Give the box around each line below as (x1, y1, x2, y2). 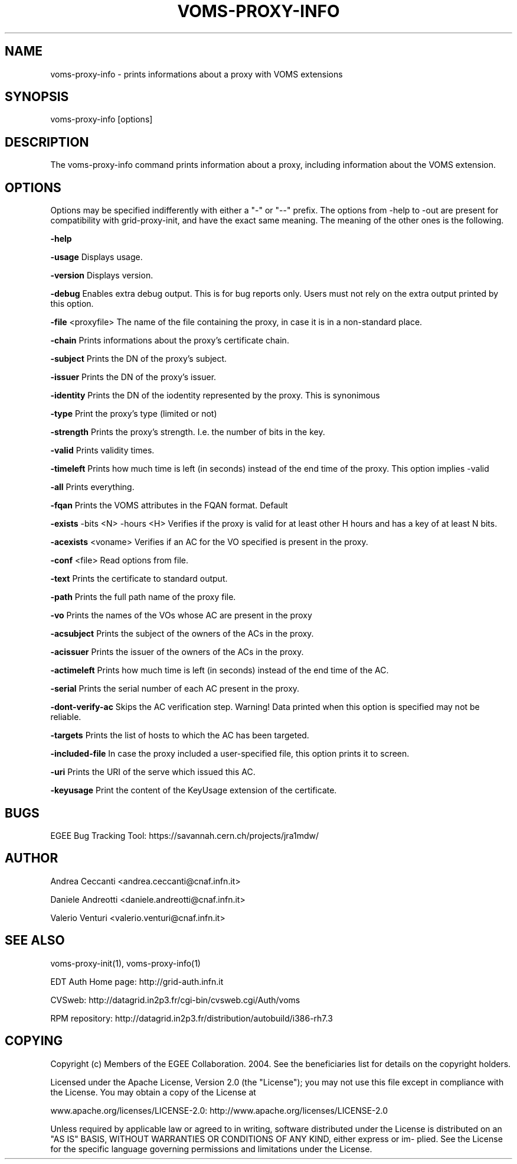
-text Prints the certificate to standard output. (50, 573, 228, 584)
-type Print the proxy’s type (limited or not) (50, 408, 217, 419)
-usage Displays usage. (50, 252, 143, 262)
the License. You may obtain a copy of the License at (50, 1087, 256, 1097)
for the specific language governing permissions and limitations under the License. (50, 1143, 372, 1154)
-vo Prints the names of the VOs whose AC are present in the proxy (50, 610, 312, 621)
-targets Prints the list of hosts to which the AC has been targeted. (50, 730, 309, 741)
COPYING (5, 1033, 63, 1049)
